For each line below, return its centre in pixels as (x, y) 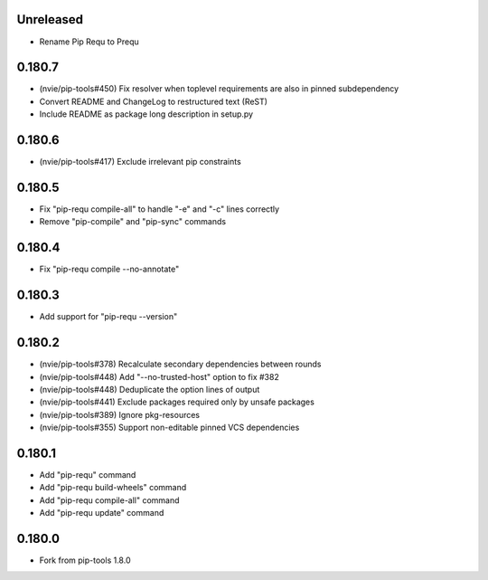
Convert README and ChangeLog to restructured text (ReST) (154, 101)
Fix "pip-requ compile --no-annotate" (109, 269)
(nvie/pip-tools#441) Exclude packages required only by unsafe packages (177, 402)
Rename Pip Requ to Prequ (89, 42)
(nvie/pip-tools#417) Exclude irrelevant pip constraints (140, 162)
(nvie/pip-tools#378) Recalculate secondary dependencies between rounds (180, 364)
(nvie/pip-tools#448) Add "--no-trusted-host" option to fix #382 (159, 376)
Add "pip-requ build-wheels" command (113, 488)
